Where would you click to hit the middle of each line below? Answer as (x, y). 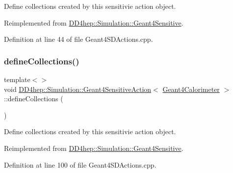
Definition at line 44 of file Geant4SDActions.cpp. (78, 39)
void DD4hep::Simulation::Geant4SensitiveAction (78, 89)
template (17, 79)
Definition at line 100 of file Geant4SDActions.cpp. (80, 164)
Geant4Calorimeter (191, 89)
